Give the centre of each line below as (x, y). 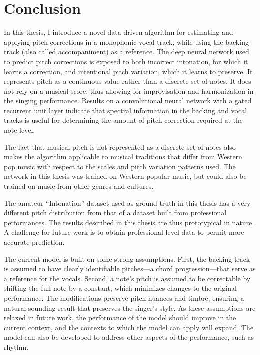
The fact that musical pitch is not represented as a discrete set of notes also (120, 147)
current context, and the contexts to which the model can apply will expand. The (129, 327)
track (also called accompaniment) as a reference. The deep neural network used (127, 52)
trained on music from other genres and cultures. (79, 186)
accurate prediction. (34, 242)
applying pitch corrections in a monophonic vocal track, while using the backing (126, 42)
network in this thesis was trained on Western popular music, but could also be (125, 176)
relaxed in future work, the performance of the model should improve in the (120, 317)
